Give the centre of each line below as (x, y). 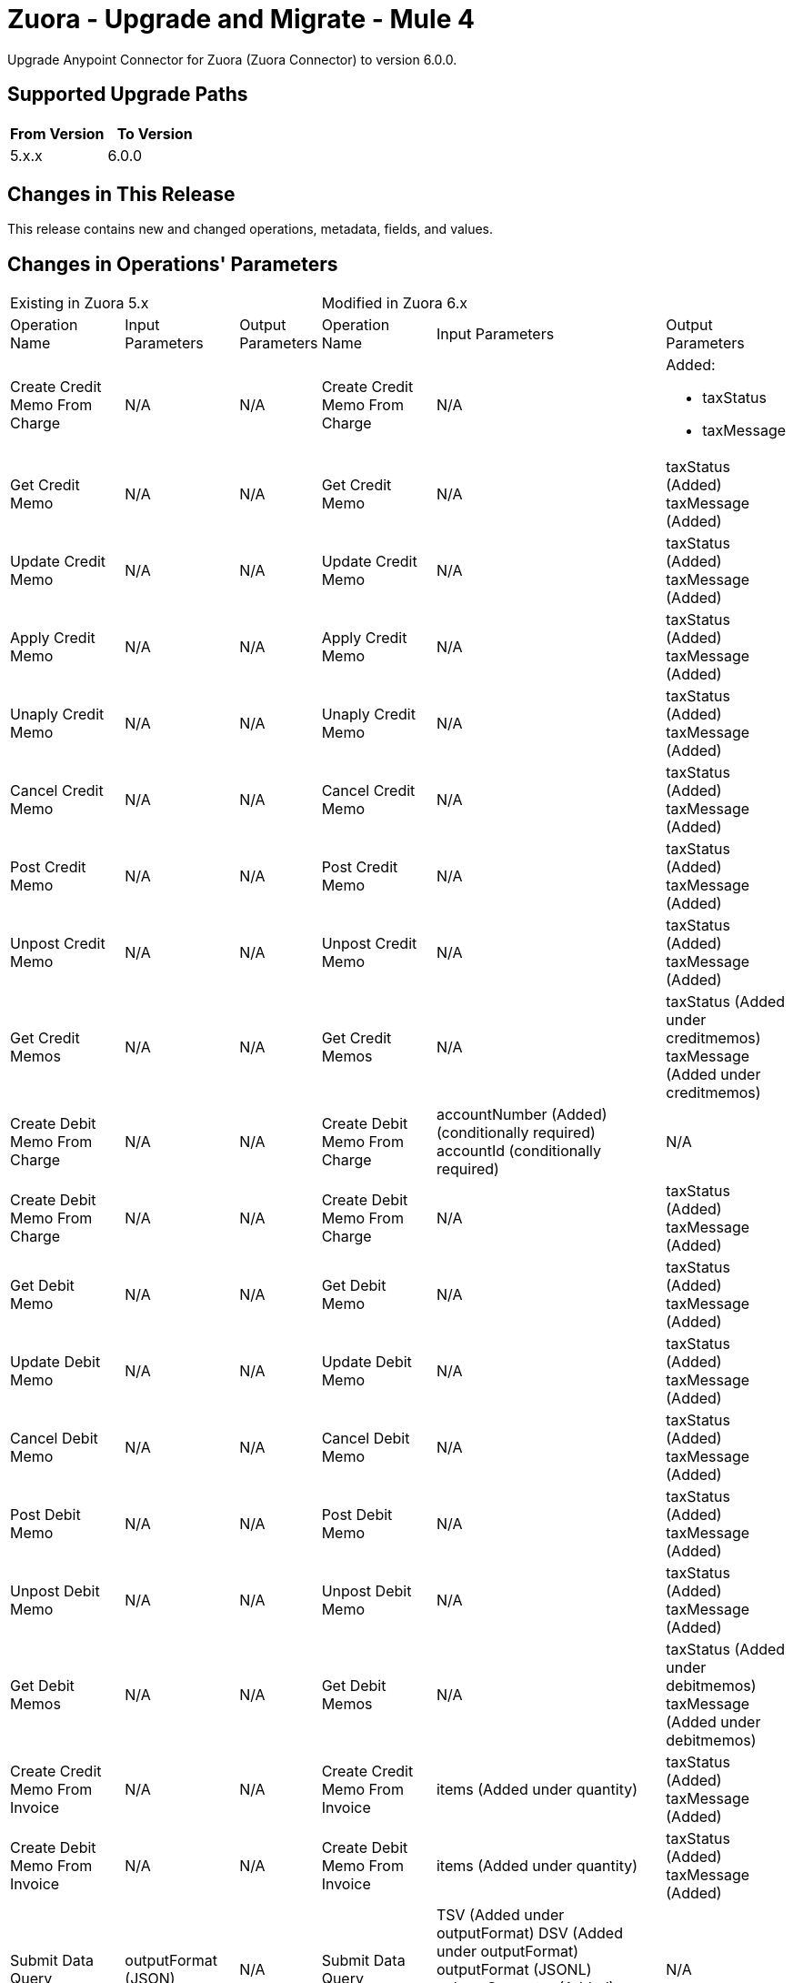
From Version (57, 133)
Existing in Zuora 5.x (80, 303)
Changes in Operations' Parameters (173, 264)
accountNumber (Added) (522, 1115)
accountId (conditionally (519, 1151)
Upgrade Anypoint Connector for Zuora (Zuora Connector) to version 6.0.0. (232, 59)
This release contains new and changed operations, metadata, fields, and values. (251, 229)
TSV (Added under (500, 1915)
